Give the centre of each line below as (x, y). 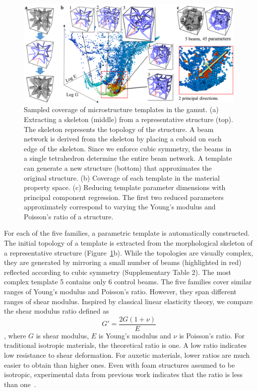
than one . (20, 384)
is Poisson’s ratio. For (212, 335)
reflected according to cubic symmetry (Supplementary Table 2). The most (118, 272)
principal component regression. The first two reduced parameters (124, 197)
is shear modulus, (63, 335)
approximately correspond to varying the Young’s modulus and (120, 207)
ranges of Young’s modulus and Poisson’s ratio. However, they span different (120, 292)
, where (15, 335)
